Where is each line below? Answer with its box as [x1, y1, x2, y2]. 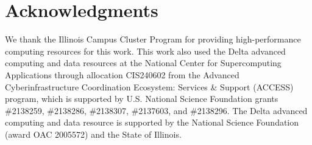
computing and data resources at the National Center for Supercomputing [5, 56, 282, 69]
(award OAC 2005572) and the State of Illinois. [5, 127, 182, 140]
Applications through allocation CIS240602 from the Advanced [5, 68, 239, 81]
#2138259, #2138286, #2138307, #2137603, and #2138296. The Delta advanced [5, 104, 308, 116]
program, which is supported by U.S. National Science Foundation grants [5, 92, 278, 105]
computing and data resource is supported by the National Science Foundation [5, 116, 299, 129]
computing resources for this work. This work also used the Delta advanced [5, 44, 286, 57]
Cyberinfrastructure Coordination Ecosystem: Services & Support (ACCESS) [5, 80, 294, 93]
